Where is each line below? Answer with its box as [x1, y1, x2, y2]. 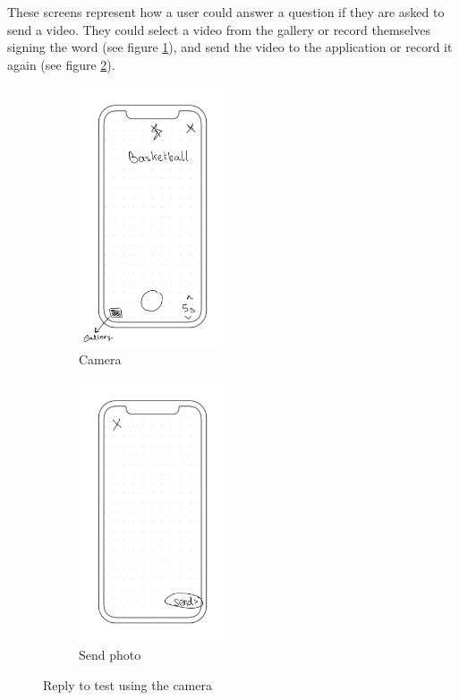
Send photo [79, 645, 141, 664]
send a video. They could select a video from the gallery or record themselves [7, 20, 430, 38]
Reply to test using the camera [43, 675, 212, 694]
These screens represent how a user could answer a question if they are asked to [7, 3, 445, 21]
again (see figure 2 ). [7, 55, 115, 73]
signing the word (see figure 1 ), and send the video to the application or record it [7, 38, 453, 56]
